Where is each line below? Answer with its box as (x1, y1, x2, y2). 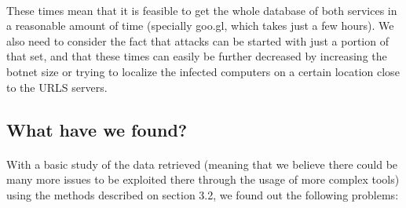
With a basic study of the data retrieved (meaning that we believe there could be (6, 155, 398, 172)
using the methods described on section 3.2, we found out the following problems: (6, 186, 399, 203)
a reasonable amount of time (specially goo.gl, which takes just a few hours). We (6, 17, 394, 34)
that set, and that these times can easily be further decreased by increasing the (6, 48, 387, 64)
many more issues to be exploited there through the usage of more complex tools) (6, 171, 400, 188)
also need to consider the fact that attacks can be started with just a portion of (6, 32, 389, 49)
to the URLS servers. (6, 78, 108, 95)
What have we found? (6, 117, 188, 141)
